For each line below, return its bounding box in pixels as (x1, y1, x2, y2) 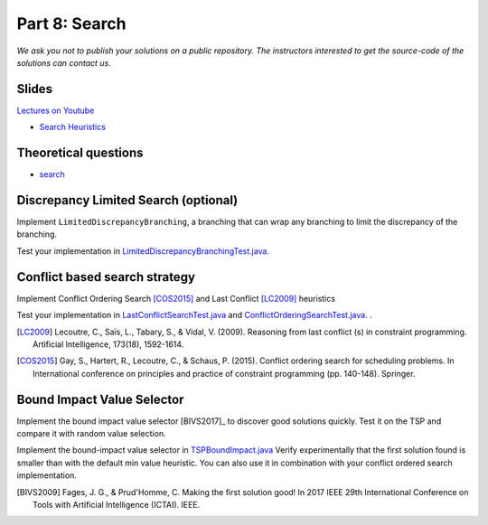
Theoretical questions (16, 145, 144, 161)
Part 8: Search (16, 14, 127, 33)
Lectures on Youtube (16, 105, 95, 116)
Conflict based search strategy (16, 269, 196, 285)
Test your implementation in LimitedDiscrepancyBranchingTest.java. (16, 245, 270, 257)
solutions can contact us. (16, 57, 112, 68)
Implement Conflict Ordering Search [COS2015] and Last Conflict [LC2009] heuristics (16, 293, 336, 304)
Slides (16, 81, 53, 97)
